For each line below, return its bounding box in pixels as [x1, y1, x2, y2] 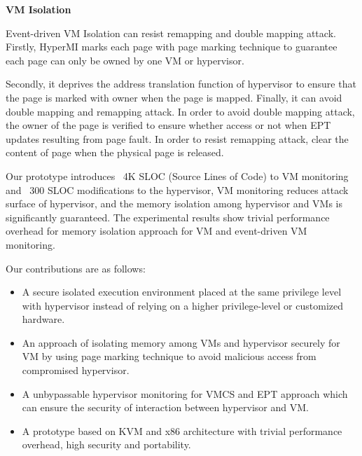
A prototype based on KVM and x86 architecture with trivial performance [22, 423, 342, 438]
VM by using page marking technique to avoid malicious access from [22, 349, 316, 364]
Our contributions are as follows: [6, 261, 146, 275]
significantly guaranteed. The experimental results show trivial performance [6, 209, 330, 224]
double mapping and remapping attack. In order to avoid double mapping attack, [6, 104, 355, 118]
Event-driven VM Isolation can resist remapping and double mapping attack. [6, 25, 336, 40]
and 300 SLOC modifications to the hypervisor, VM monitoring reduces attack [6, 182, 349, 197]
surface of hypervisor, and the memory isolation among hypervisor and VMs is [6, 196, 342, 211]
